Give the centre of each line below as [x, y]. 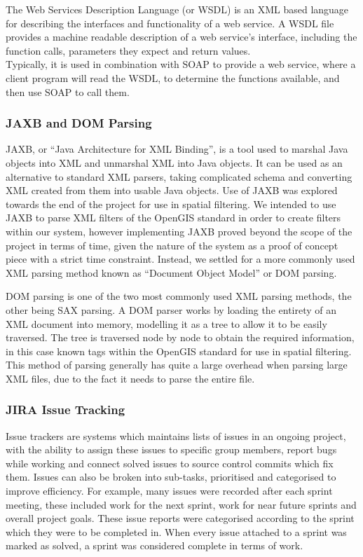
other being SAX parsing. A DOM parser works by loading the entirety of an [171, 309]
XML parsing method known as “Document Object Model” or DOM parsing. [171, 272]
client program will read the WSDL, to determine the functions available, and [173, 77]
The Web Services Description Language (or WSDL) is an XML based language [177, 9]
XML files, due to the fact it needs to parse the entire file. [130, 378]
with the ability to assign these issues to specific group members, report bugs [171, 449]
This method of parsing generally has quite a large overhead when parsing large [177, 365]
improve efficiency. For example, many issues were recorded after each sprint [169, 491]
